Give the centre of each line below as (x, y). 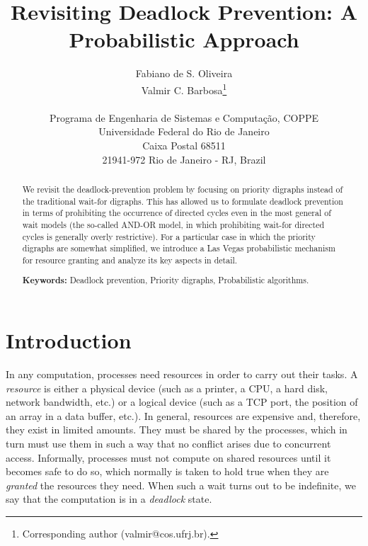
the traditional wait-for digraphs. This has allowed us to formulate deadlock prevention (183, 201)
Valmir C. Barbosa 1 (184, 89)
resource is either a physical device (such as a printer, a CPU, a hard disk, (167, 388)
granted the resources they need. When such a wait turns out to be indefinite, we (181, 485)
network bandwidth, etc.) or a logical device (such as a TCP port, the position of (182, 402)
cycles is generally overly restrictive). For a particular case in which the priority (169, 236)
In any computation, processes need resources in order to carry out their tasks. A (182, 374)
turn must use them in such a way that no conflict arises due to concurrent (168, 443)
